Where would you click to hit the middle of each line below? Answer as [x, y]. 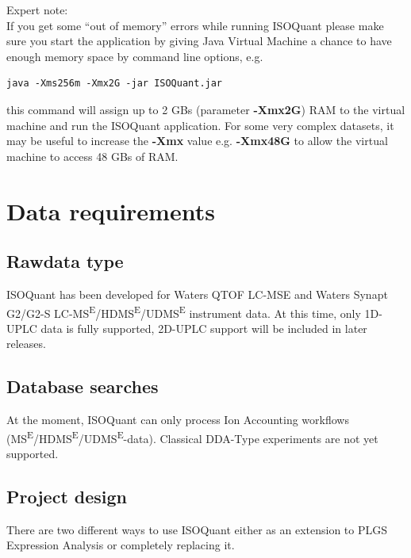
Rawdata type [65, 261]
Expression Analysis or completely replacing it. [121, 545]
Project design [67, 496]
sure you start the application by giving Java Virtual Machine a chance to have [199, 41]
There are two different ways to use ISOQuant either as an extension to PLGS [197, 529]
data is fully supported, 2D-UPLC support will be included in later [204, 328]
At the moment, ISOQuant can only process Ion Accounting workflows [178, 420]
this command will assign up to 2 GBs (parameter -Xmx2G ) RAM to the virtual [206, 109]
